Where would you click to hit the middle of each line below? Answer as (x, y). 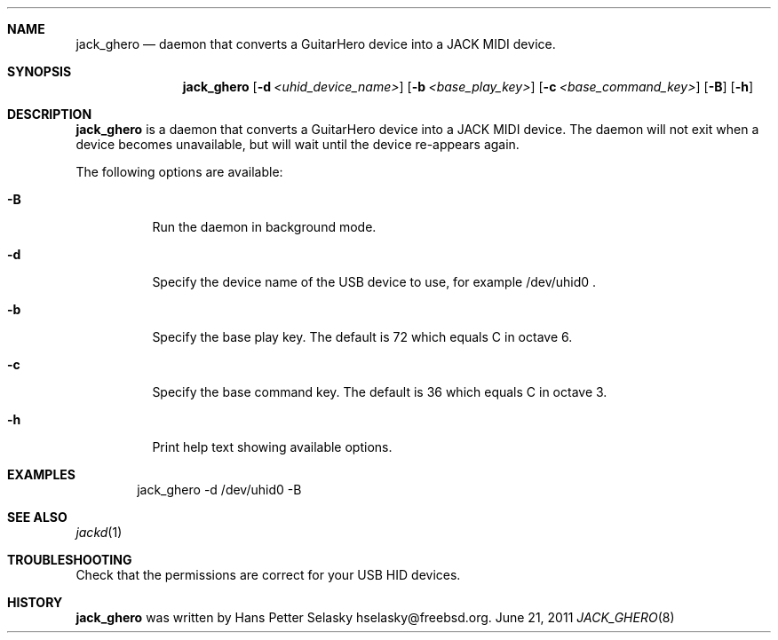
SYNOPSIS (40, 71)
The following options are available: (179, 172)
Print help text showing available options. (272, 447)
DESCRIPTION (50, 114)
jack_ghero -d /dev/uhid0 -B (219, 490)
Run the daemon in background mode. (264, 227)
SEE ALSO (37, 517)
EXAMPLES (41, 474)
